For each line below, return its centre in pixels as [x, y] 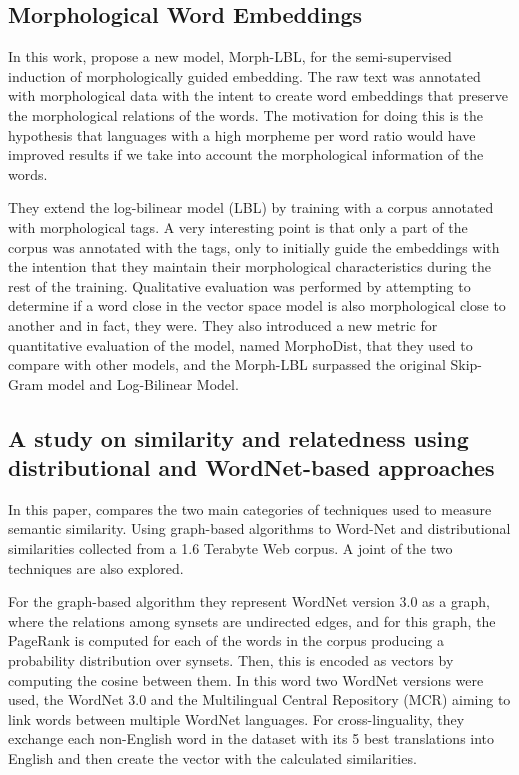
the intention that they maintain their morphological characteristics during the [249, 266]
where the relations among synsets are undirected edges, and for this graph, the [252, 620]
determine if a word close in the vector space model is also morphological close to [257, 305]
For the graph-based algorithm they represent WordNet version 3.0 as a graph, [249, 601]
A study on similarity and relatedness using [238, 437]
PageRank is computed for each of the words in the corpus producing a [226, 640]
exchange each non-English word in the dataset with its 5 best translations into [251, 738]
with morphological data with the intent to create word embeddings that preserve [258, 95]
